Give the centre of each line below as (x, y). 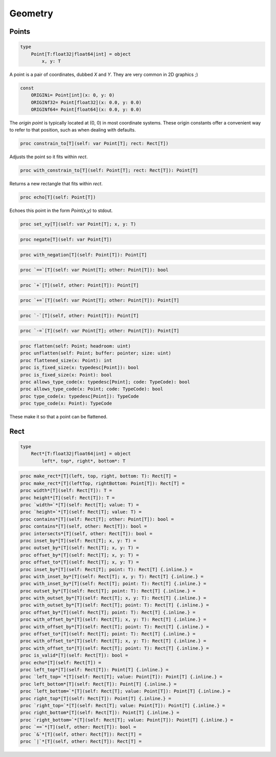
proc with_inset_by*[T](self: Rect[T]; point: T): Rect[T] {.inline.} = (113, 584)
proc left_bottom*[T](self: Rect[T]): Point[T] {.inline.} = (98, 684)
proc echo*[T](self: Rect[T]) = (61, 663)
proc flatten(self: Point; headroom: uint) (76, 346)
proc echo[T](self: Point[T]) (58, 197)
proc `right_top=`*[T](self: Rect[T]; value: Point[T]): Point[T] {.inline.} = (123, 705)
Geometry (31, 13)
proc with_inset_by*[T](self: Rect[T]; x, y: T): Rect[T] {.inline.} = (112, 576)
